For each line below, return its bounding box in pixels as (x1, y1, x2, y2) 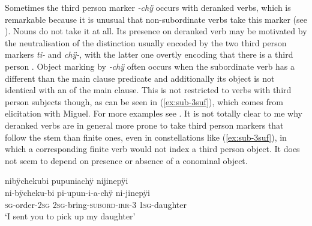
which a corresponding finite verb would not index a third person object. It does (5, 142, 300, 155)
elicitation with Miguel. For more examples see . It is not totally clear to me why (5, 107, 302, 120)
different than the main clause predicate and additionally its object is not (5, 72, 275, 84)
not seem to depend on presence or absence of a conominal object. (5, 154, 248, 166)
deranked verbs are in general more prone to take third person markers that (5, 118, 284, 131)
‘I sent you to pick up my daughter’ (5, 210, 136, 222)
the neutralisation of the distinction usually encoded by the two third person (5, 36, 287, 49)
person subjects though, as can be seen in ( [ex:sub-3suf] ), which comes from (5, 95, 283, 108)
